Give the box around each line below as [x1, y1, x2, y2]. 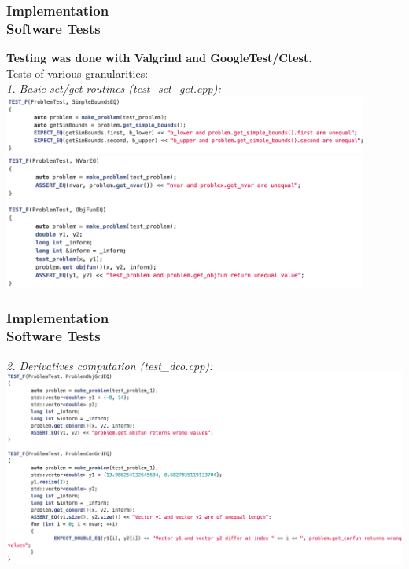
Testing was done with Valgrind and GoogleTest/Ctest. [6, 50, 312, 66]
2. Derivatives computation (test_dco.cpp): [6, 357, 213, 373]
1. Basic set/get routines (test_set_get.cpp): [6, 80, 221, 97]
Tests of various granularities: [6, 64, 149, 81]
